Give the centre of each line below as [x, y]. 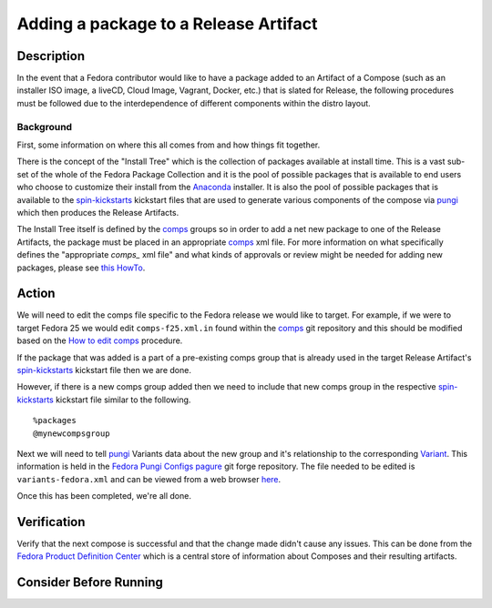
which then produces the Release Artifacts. [98, 212]
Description [51, 56]
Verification [51, 522]
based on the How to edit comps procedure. [100, 340]
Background [45, 127]
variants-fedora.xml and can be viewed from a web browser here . [149, 479]
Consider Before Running [90, 583]
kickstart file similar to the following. [123, 400]
